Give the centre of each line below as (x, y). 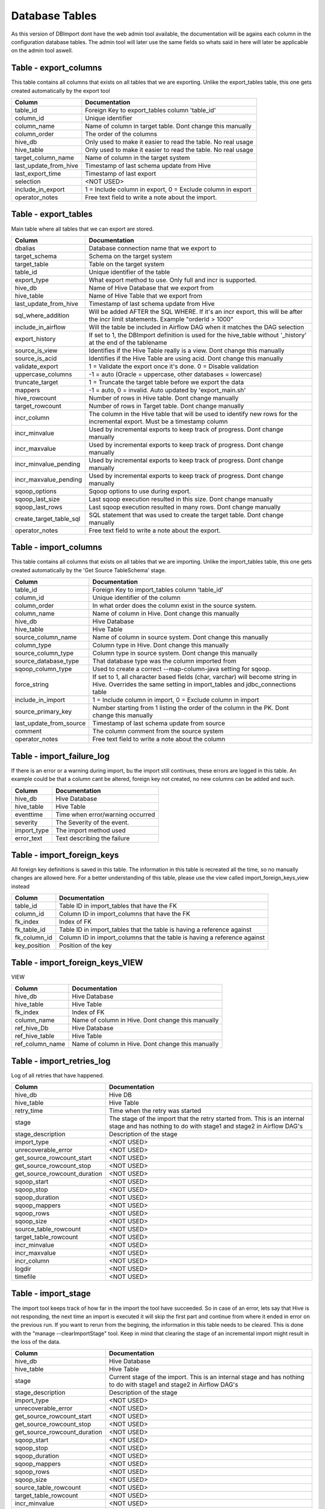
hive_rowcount (36, 398)
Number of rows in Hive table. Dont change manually (164, 398)
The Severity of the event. (92, 822)
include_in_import (40, 700)
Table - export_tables (52, 214)
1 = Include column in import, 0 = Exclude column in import (176, 700)
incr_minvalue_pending (48, 464)
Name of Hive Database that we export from (151, 288)
